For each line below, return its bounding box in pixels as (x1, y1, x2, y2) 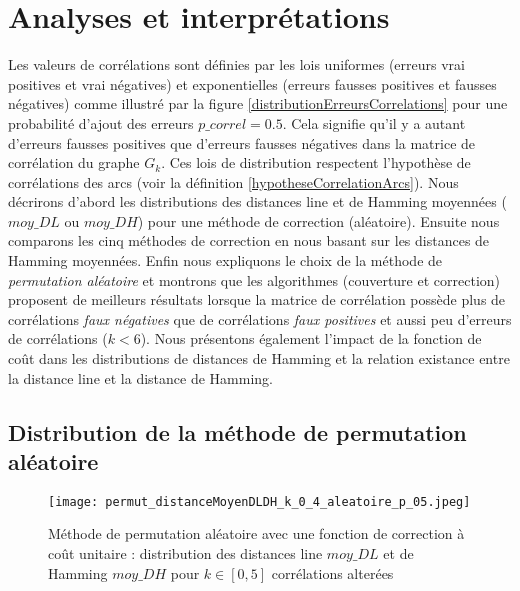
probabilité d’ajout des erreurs (8, 112, 194, 133)
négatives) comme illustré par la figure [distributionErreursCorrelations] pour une (8, 93, 508, 114)
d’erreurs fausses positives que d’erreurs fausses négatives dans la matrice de (8, 132, 476, 153)
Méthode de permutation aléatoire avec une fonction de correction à (48, 523, 465, 544)
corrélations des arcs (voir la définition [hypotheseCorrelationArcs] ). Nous (8, 171, 459, 192)
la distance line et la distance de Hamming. (8, 367, 273, 388)
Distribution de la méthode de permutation (8, 416, 467, 447)
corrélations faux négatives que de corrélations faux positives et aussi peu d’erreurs (8, 308, 512, 329)
